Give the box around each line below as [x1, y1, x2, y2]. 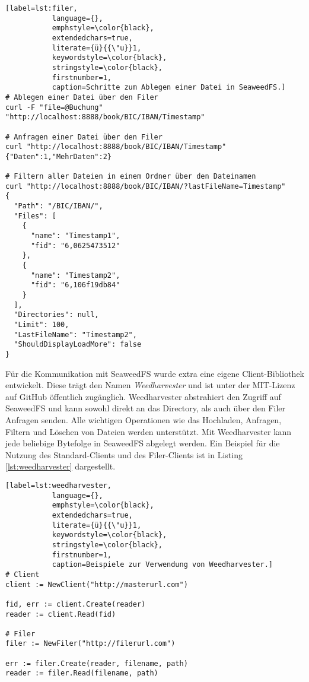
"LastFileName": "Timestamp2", [14, 330, 137, 339]
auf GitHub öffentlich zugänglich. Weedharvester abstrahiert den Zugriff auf [5, 390, 281, 402]
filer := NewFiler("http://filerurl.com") [5, 639, 176, 648]
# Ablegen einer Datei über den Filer [5, 93, 158, 101]
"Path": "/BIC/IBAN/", [14, 202, 103, 211]
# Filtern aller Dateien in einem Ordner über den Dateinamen [5, 172, 256, 181]
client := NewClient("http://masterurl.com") [5, 580, 188, 589]
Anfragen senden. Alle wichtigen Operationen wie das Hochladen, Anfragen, [5, 414, 282, 426]
